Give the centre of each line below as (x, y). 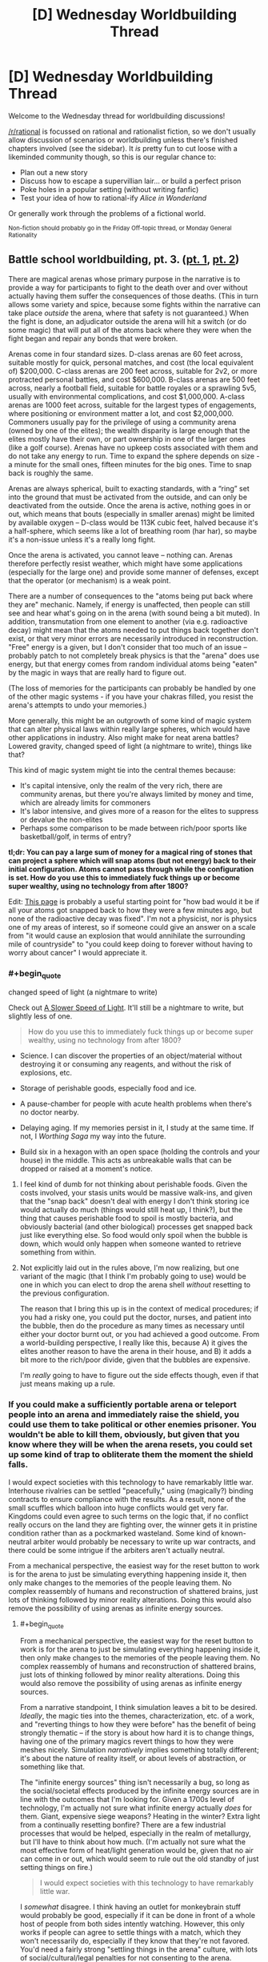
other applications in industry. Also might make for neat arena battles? (124, 737)
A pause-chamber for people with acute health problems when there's (136, 1104)
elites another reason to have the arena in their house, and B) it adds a (136, 1351)
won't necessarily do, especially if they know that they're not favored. (135, 1941)
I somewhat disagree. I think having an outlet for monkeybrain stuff (130, 1907)
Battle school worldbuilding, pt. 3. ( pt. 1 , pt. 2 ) (124, 260)
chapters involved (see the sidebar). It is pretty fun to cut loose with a (123, 148)
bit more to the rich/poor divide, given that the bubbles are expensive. (135, 1360)
